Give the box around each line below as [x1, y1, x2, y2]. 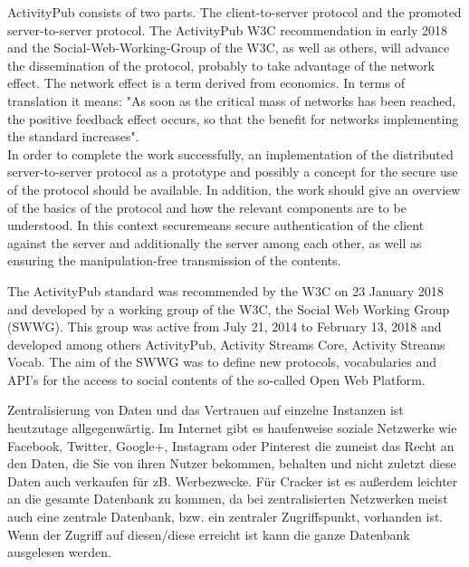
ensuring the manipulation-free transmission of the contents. [7, 251, 341, 270]
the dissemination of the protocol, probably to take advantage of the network [7, 55, 435, 74]
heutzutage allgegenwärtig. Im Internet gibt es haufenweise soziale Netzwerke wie [7, 418, 457, 437]
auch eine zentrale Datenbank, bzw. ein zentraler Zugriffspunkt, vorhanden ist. [7, 507, 444, 526]
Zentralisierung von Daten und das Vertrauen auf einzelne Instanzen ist [7, 400, 404, 419]
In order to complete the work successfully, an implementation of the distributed [7, 144, 454, 163]
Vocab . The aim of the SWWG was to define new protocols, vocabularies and [7, 352, 437, 371]
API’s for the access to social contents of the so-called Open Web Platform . [7, 370, 426, 389]
